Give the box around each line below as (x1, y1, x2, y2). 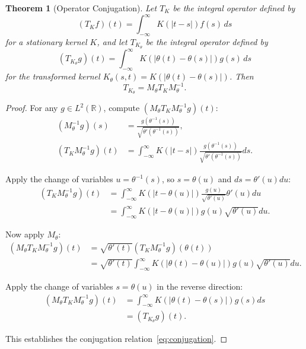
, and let (97, 35, 128, 47)
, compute (103, 101, 140, 113)
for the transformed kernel (5, 70, 100, 83)
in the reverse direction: (157, 280, 243, 293)
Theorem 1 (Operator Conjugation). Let (5, 2, 157, 14)
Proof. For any (5, 101, 58, 113)
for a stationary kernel (5, 35, 87, 47)
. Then (229, 70, 254, 83)
